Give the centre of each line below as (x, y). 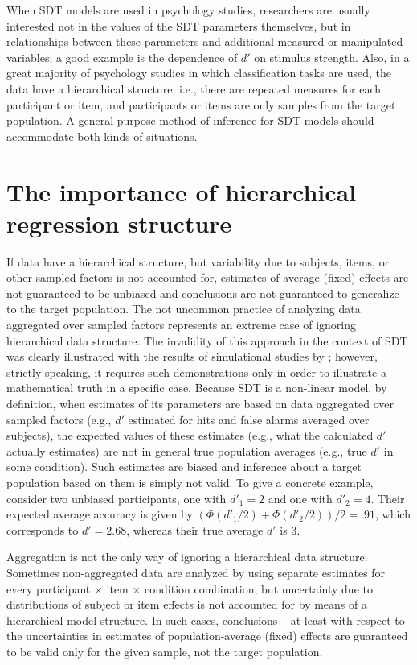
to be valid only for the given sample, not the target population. (165, 651)
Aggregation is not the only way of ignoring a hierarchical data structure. (187, 557)
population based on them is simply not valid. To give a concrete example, (190, 482)
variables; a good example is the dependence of (122, 57)
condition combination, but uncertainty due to (259, 588)
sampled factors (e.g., (59, 419)
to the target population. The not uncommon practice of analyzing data (184, 309)
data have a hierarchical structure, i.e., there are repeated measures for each (194, 88)
